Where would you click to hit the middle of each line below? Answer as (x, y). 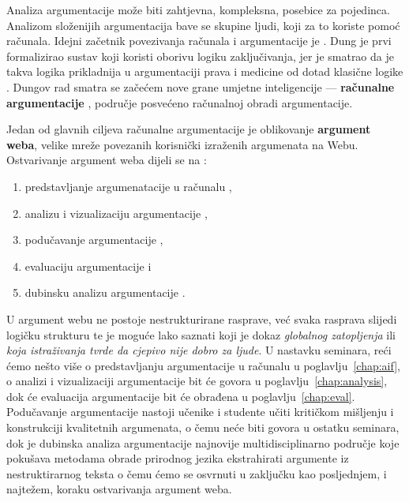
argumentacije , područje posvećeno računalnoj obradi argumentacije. (180, 102)
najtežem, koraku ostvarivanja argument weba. (119, 489)
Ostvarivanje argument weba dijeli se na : (107, 160)
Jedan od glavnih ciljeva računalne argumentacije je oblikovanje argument (189, 129)
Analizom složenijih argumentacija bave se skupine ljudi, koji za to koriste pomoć (203, 25)
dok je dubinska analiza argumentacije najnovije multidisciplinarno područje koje (203, 442)
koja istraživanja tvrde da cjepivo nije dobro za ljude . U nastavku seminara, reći (199, 350)
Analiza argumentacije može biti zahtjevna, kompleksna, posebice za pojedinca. (198, 9)
